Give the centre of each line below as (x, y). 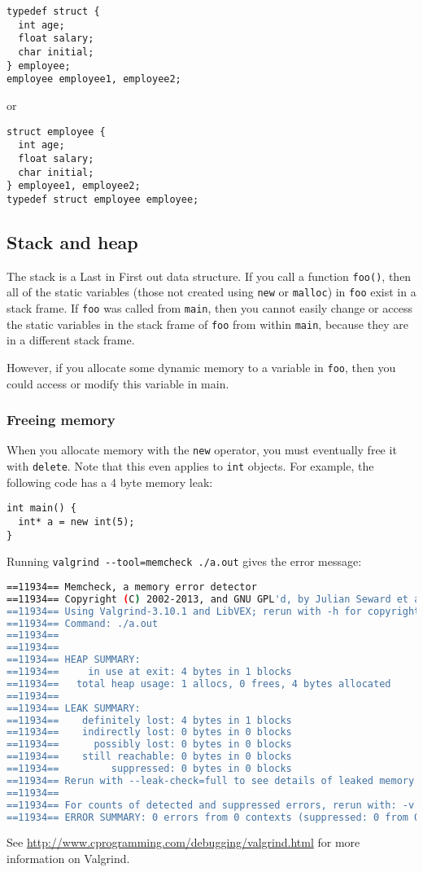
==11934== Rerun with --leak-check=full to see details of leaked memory (211, 780)
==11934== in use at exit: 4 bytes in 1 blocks (149, 672)
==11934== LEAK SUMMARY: (74, 708)
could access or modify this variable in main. (118, 383)
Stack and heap (72, 241)
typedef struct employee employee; (103, 199)
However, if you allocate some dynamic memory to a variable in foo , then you (201, 367)
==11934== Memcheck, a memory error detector (132, 587)
